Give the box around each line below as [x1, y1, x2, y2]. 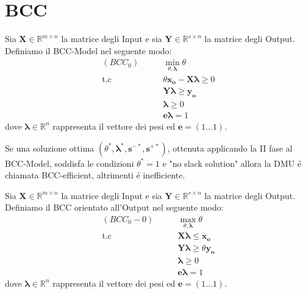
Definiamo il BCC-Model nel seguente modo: [5, 44, 172, 57]
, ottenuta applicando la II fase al [167, 141, 293, 154]
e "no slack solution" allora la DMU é [162, 156, 302, 169]
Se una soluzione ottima [5, 141, 94, 154]
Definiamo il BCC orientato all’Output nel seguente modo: [5, 201, 224, 214]
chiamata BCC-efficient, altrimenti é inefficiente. [5, 169, 185, 181]
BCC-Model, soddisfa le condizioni [5, 156, 134, 169]
